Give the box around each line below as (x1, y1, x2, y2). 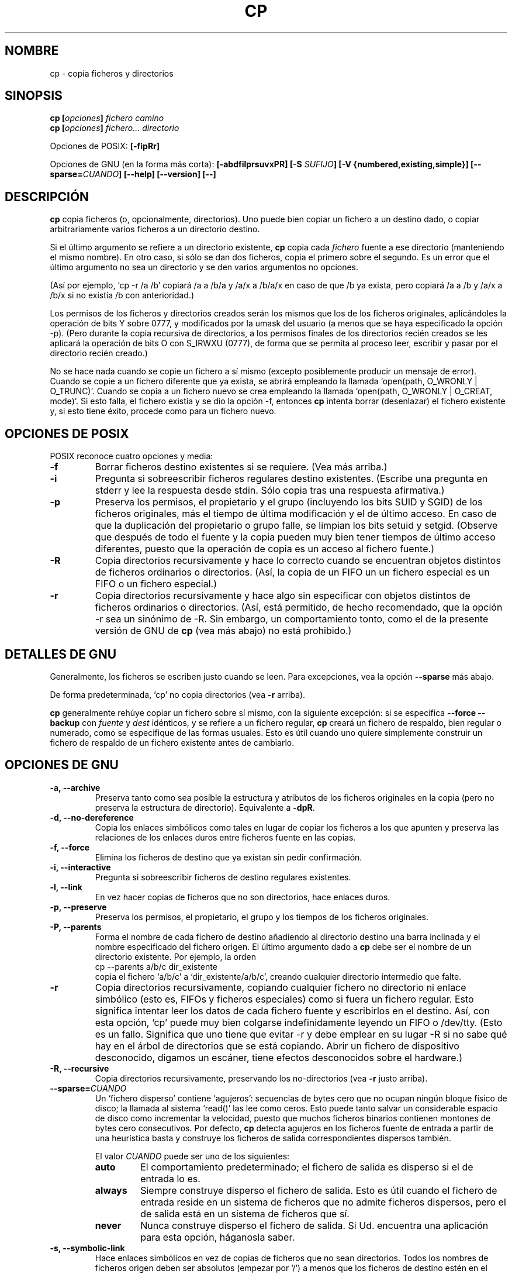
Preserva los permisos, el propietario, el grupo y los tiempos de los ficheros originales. (95, 911, 428, 922)
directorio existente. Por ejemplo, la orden (95, 951, 257, 962)
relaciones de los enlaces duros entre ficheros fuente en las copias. (95, 832, 356, 842)
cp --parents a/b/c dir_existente (95, 961, 217, 972)
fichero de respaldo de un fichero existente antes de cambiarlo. (50, 737, 295, 748)
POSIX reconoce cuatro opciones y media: (50, 451, 213, 462)
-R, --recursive (50, 1063, 109, 1073)
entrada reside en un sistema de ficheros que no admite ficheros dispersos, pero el (140, 1196, 506, 1208)
